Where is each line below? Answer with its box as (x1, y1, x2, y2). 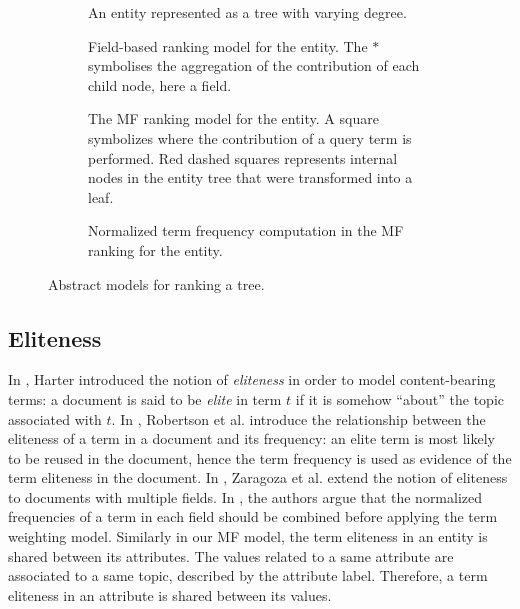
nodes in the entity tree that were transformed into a (88, 167, 413, 188)
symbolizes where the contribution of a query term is (88, 127, 412, 148)
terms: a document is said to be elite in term (8, 388, 282, 409)
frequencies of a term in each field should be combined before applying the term (8, 506, 498, 527)
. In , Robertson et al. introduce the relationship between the (111, 408, 486, 429)
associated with (8, 408, 102, 429)
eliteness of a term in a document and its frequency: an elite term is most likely (8, 428, 495, 449)
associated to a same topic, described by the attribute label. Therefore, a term (8, 565, 488, 586)
